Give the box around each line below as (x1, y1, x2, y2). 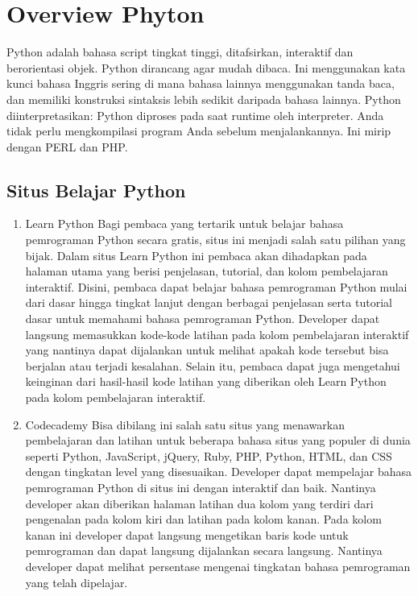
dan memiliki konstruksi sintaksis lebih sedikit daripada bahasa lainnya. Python (6, 90, 401, 107)
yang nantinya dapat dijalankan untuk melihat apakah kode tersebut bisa (25, 341, 389, 358)
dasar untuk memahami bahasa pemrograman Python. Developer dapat (25, 310, 380, 327)
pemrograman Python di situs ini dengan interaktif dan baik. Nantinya (25, 478, 376, 495)
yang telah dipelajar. (25, 573, 128, 590)
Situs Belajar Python (6, 177, 186, 202)
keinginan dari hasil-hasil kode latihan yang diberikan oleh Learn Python (25, 373, 387, 390)
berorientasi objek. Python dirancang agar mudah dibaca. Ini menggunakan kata (6, 59, 406, 76)
